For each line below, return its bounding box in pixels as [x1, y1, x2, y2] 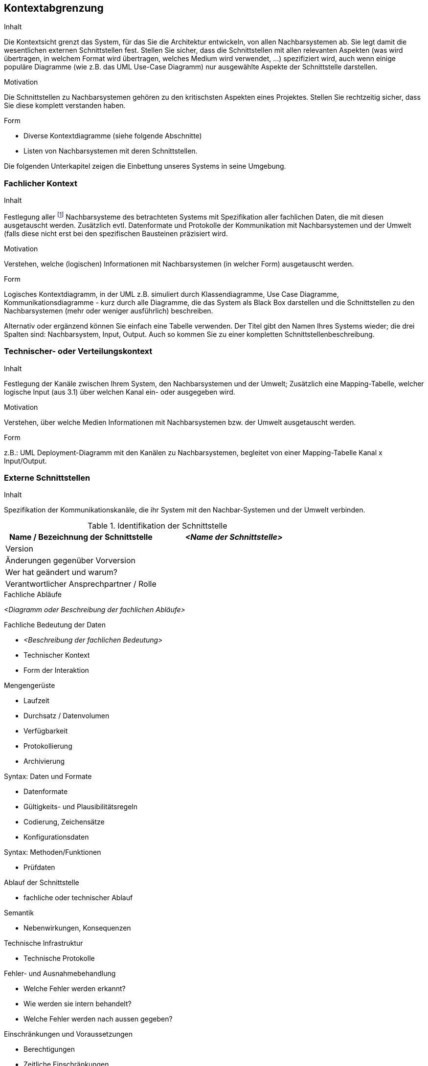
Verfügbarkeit [23, 727, 68, 735]
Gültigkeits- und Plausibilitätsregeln [23, 802, 138, 811]
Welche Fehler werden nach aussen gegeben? [23, 1015, 173, 1023]
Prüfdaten [23, 863, 55, 872]
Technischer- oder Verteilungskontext [4, 346, 153, 356]
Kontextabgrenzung [4, 2, 104, 14]
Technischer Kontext [23, 651, 90, 660]
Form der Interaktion [23, 666, 89, 675]
